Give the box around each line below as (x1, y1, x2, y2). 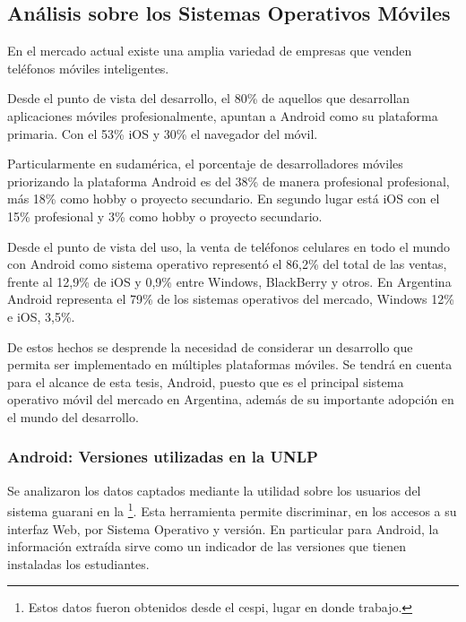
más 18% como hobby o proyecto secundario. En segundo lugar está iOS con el (7, 189, 440, 208)
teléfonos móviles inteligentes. (7, 58, 169, 77)
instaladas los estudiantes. (7, 554, 150, 573)
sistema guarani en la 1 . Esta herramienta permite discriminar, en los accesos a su (7, 499, 457, 520)
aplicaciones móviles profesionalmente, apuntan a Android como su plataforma (7, 106, 438, 125)
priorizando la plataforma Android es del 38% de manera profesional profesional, (7, 171, 450, 190)
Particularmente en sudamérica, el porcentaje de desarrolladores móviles (7, 154, 403, 173)
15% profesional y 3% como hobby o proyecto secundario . (7, 206, 323, 225)
